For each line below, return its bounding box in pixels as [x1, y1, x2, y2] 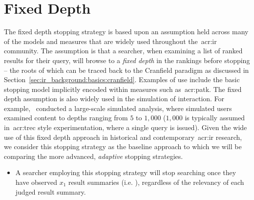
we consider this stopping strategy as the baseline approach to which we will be [4, 141, 242, 152]
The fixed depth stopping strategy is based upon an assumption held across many [4, 26, 249, 37]
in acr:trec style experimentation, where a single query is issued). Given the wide [4, 122, 247, 133]
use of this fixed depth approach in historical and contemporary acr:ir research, [4, 132, 242, 142]
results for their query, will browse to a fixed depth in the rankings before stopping [4, 55, 250, 65]
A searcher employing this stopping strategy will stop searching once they [15, 167, 236, 178]
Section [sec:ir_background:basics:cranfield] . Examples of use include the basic [4, 74, 240, 85]
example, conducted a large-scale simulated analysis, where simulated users [4, 103, 232, 113]
